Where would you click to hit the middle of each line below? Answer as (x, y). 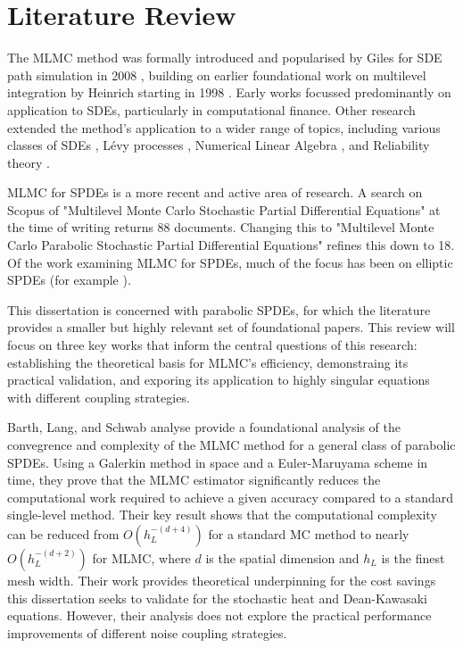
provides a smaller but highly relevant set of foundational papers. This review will (231, 327)
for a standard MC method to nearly (309, 533)
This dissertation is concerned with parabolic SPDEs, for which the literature (219, 309)
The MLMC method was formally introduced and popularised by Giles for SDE (225, 58)
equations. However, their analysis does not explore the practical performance (219, 615)
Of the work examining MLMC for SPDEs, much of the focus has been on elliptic (230, 262)
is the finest (413, 557)
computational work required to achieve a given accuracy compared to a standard (231, 497)
